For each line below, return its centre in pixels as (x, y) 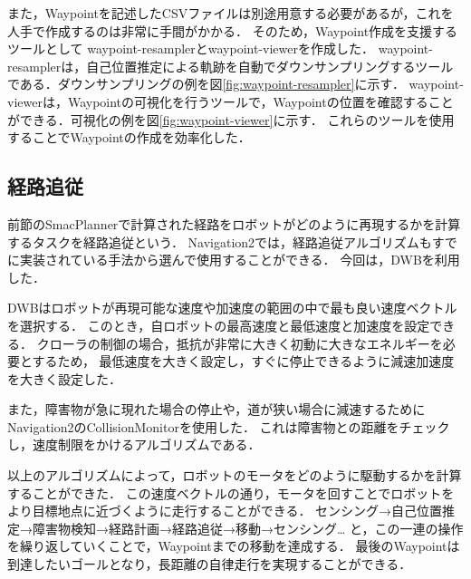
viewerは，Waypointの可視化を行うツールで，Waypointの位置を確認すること (231, 101)
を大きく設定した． (64, 378)
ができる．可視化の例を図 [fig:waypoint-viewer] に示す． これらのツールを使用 (231, 119)
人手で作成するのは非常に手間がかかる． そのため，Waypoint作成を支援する (233, 30)
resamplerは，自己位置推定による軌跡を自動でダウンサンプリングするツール (231, 66)
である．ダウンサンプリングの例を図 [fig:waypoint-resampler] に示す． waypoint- (235, 84)
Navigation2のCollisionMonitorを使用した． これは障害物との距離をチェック (229, 426)
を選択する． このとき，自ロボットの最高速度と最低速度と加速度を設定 (219, 325)
